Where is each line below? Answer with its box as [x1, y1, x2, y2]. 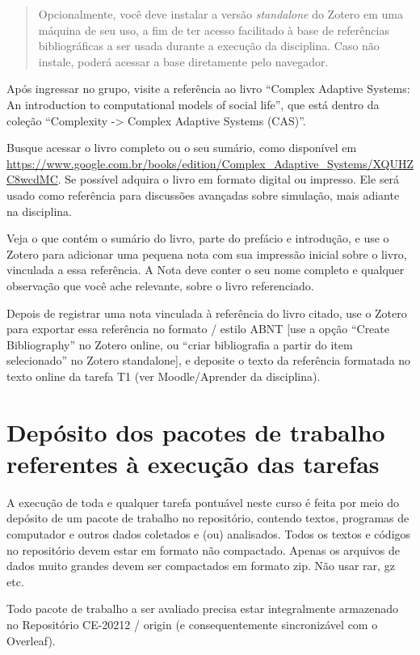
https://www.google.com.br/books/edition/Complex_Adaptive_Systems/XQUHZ [6, 154, 414, 171]
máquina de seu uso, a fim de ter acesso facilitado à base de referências [38, 21, 389, 38]
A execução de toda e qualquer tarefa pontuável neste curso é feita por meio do [6, 493, 399, 510]
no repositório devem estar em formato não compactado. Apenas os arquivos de [6, 541, 401, 558]
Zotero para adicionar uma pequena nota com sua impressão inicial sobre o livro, [6, 245, 407, 262]
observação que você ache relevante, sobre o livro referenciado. [6, 277, 314, 294]
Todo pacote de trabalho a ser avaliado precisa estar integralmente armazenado [6, 600, 398, 617]
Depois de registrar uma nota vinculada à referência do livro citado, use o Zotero [6, 304, 407, 321]
